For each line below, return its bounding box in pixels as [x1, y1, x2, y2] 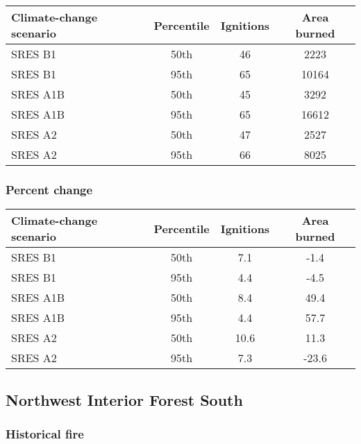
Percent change [6, 180, 93, 198]
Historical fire [6, 425, 84, 442]
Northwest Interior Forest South [6, 388, 243, 410]
